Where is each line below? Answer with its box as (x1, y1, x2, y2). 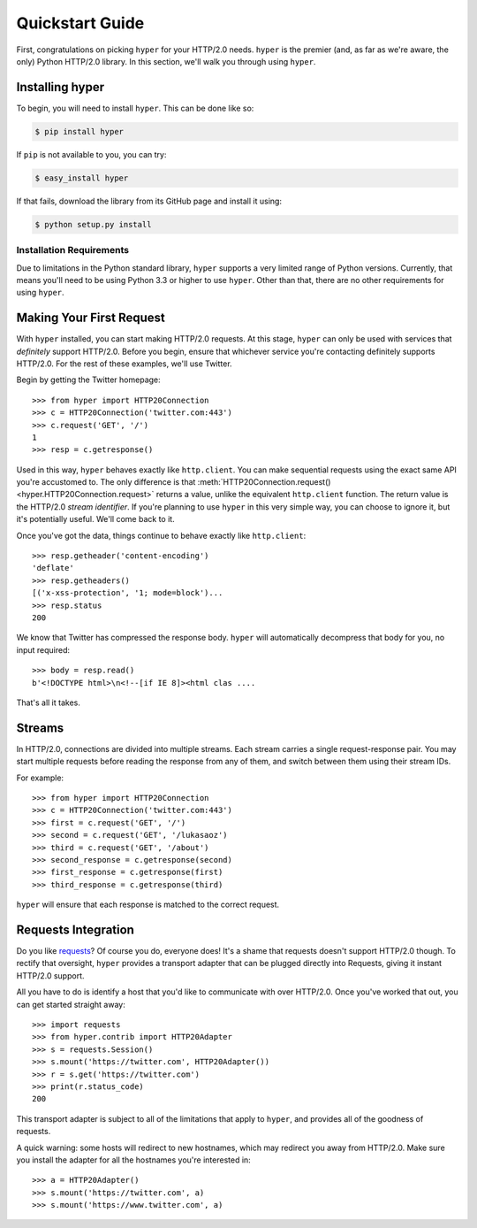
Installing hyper (16, 80, 105, 95)
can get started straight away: (16, 999, 125, 1009)
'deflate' (32, 563, 74, 573)
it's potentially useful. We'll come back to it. (16, 514, 176, 525)
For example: (16, 772, 64, 783)
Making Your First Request (16, 311, 165, 326)
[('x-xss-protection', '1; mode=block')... (32, 588, 223, 598)
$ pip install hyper (34, 127, 124, 136)
